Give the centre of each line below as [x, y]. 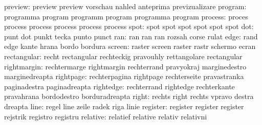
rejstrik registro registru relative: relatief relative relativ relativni [106, 116]
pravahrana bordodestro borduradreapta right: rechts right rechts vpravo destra [129, 96]
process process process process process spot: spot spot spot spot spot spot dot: [129, 26]
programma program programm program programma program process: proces [126, 16]
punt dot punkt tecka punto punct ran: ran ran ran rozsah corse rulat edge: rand [131, 36]
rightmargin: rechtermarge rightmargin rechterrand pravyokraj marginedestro [125, 66]
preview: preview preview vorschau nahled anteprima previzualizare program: [125, 6]
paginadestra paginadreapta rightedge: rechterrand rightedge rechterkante [119, 86]
